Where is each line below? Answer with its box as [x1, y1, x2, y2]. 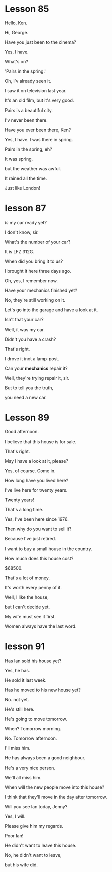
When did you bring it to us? [5, 258, 63, 264]
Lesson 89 [5, 412, 50, 423]
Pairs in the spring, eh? [5, 146, 52, 152]
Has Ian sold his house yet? [5, 658, 62, 664]
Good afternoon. [5, 428, 39, 434]
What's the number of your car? [5, 239, 71, 245]
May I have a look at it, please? [5, 458, 69, 464]
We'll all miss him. [5, 774, 42, 780]
